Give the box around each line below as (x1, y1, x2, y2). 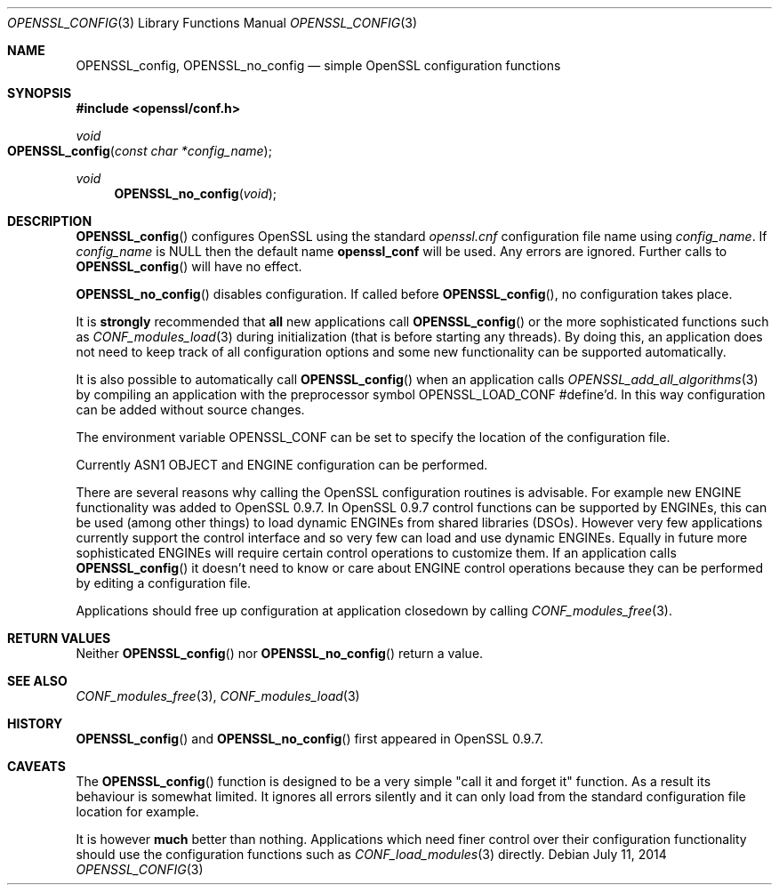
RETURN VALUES (7, 631, 111, 646)
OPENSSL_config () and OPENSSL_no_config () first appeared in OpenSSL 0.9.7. (76, 731, 543, 746)
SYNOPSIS (7, 85, 72, 100)
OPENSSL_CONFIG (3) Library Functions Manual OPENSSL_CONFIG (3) (7, 15, 418, 30)
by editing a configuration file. (76, 575, 252, 591)
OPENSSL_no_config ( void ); (114, 186, 277, 201)
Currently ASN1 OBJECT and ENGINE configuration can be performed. (76, 457, 488, 472)
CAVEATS (7, 759, 66, 774)
